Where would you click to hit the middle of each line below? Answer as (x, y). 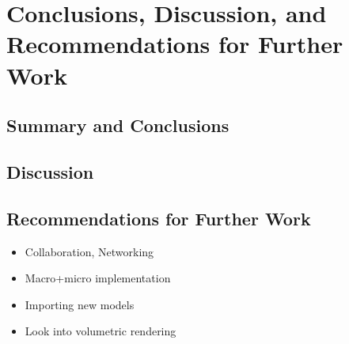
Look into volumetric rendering (101, 331)
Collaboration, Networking (89, 251)
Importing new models (80, 304)
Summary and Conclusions (118, 125)
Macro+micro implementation (98, 278)
